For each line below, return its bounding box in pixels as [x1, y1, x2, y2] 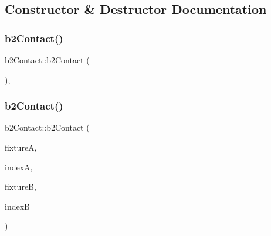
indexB [5, 200, 30, 212]
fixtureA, [5, 141, 37, 153]
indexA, [5, 160, 33, 173]
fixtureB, [5, 180, 36, 193]
